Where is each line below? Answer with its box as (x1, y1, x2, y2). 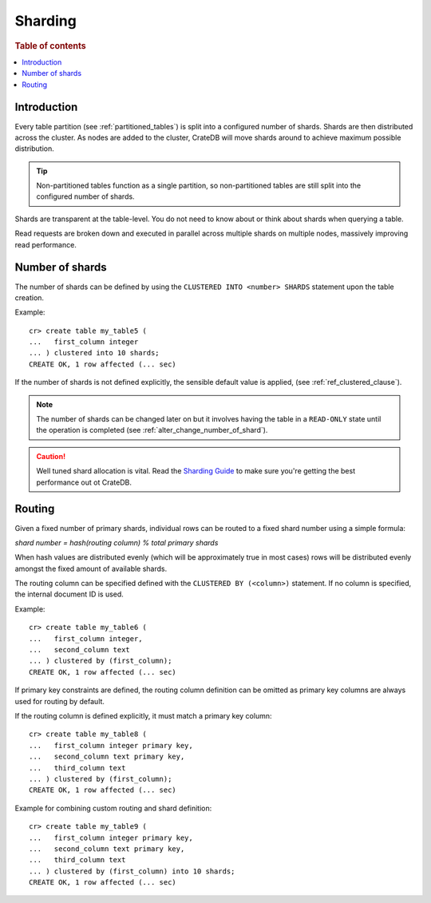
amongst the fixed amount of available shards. (14, 564, 168, 573)
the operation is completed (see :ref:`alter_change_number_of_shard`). (36, 426, 268, 435)
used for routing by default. (14, 696, 105, 706)
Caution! (36, 451, 66, 461)
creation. (14, 292, 44, 303)
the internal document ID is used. (14, 589, 124, 599)
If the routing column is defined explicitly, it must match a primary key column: (14, 711, 272, 720)
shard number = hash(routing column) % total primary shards (14, 537, 219, 547)
